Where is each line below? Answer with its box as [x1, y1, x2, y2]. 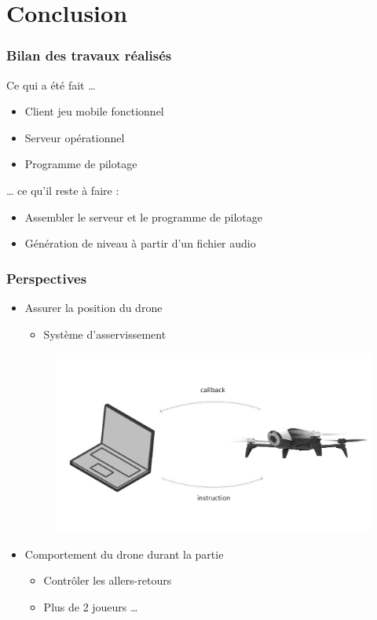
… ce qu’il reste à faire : [6, 182, 119, 198]
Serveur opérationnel [24, 129, 125, 145]
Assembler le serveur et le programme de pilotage [24, 208, 262, 225]
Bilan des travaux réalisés [6, 46, 172, 65]
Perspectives [6, 268, 87, 288]
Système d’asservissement [43, 325, 167, 342]
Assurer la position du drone [24, 299, 163, 315]
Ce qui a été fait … [6, 76, 96, 93]
